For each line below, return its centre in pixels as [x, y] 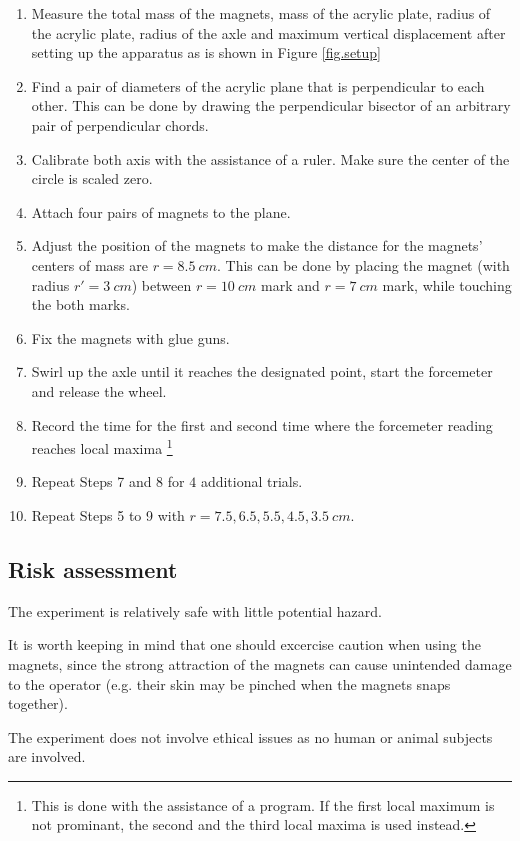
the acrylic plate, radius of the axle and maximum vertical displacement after [268, 32]
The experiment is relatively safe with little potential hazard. [195, 610]
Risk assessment [93, 568]
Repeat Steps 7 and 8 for [108, 481]
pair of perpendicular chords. [120, 124]
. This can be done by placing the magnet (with [363, 264]
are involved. [47, 756]
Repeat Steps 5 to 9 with [108, 514]
